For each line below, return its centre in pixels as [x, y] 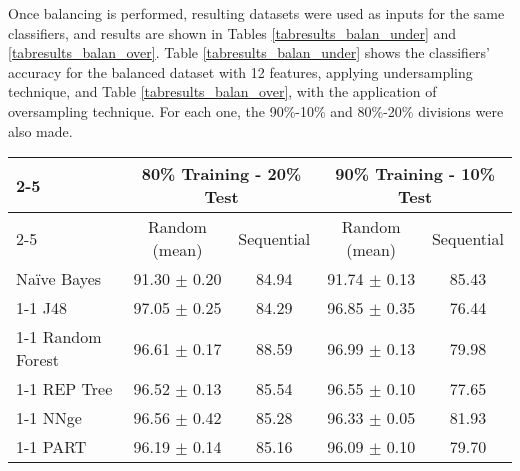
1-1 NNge [49, 418]
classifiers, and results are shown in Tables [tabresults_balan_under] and [232, 32]
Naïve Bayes [59, 279]
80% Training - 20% [221, 174]
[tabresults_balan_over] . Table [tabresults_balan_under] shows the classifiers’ [249, 52]
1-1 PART [51, 447]
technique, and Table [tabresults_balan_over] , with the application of [222, 91]
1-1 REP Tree [64, 389]
